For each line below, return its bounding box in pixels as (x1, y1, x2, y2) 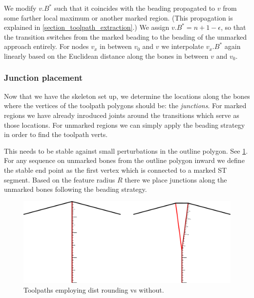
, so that (220, 22, 246, 32)
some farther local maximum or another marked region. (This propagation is (4, 12, 233, 23)
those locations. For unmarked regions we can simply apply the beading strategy (4, 119, 245, 130)
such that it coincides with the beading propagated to (54, 3, 215, 13)
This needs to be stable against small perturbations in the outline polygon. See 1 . (4, 145, 248, 156)
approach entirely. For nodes (4, 41, 89, 51)
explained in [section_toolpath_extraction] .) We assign (4, 22, 169, 32)
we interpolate (161, 41, 204, 51)
